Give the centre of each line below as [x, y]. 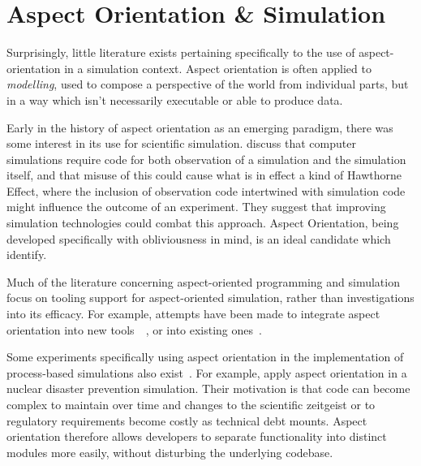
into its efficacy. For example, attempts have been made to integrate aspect [193, 314]
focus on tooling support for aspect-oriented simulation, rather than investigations [210, 298]
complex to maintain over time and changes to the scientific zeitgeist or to [191, 404]
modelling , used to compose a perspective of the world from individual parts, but [208, 84]
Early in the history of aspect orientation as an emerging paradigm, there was [200, 127]
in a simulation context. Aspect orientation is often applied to [218, 68]
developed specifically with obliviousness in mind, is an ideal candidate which [199, 238]
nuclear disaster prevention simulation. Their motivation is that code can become [208, 388]
